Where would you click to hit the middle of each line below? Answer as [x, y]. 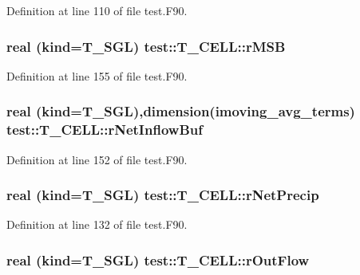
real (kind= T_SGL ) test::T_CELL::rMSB [146, 46]
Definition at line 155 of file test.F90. [97, 75]
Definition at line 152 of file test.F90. [97, 159]
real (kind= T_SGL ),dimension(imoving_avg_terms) [181, 111]
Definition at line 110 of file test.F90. [97, 10]
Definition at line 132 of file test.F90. [97, 224]
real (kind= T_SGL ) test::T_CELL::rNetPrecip [163, 195]
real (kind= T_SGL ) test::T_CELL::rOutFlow [158, 259]
